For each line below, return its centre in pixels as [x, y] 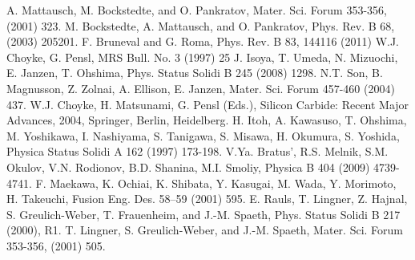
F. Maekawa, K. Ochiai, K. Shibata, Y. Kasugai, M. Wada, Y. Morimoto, [216, 183]
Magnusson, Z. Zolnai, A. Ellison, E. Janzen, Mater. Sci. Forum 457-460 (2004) [201, 88]
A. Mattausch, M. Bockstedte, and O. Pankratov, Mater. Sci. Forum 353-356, [197, 10]
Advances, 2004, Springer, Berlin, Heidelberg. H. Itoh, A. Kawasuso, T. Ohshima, [207, 120]
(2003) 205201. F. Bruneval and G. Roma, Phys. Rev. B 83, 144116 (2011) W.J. [203, 41]
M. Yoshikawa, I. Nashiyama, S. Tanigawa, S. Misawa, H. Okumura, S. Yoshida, [203, 135]
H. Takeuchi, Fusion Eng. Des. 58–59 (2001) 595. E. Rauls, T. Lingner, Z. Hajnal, [207, 199]
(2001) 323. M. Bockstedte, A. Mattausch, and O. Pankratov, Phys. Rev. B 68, [201, 25]
